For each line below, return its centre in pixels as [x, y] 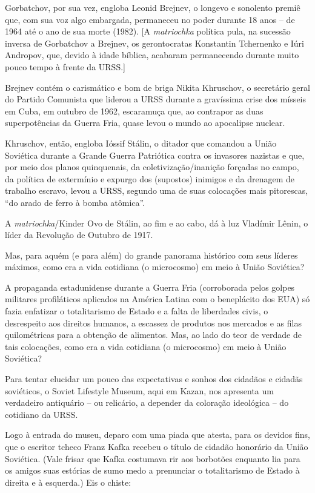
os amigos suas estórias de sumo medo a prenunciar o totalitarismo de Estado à [152, 470]
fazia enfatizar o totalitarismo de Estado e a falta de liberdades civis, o [137, 311]
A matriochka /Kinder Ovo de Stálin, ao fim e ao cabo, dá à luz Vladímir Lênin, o [157, 223]
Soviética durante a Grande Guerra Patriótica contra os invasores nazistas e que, [155, 155]
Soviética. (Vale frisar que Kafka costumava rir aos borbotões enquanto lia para [153, 458]
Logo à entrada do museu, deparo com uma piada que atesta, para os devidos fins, [157, 435]
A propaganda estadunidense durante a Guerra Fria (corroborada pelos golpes [150, 287]
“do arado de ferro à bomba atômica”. [75, 202]
